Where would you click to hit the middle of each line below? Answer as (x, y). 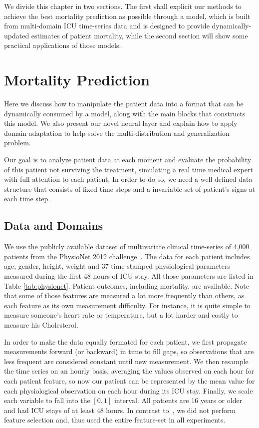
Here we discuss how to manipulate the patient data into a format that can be (124, 104)
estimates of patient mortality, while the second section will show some (139, 35)
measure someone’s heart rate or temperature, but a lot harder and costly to (121, 315)
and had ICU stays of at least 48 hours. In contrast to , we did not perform (120, 410)
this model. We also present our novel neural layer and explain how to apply (121, 123)
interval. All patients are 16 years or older (178, 400)
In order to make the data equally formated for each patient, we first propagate (126, 341)
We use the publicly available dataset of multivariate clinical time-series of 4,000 (127, 246)
